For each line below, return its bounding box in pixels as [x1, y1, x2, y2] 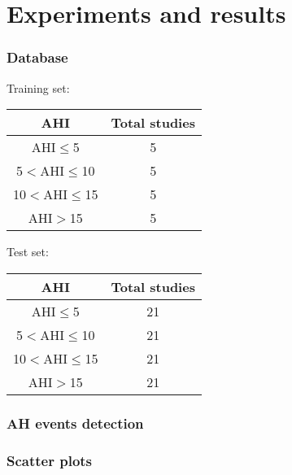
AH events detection [7, 412, 144, 433]
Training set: [7, 79, 70, 96]
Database [7, 47, 68, 68]
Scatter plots [7, 450, 93, 470]
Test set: [7, 243, 49, 260]
